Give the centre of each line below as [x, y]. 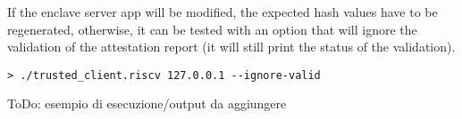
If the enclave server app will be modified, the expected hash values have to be [223, 12]
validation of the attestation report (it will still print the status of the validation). [231, 47]
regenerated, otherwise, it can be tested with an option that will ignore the [212, 29]
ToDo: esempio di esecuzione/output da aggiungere [147, 103]
